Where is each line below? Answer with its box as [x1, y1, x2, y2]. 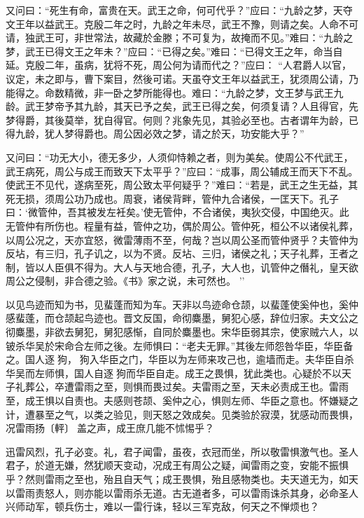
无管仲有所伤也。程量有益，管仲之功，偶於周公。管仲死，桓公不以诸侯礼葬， [6, 218, 358, 233]
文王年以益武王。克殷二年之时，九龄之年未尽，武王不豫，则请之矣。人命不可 [6, 16, 358, 31]
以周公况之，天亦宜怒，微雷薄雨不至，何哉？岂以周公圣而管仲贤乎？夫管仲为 [6, 232, 358, 247]
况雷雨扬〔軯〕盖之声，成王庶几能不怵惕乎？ [6, 421, 214, 435]
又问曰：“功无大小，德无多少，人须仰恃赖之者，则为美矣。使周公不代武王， [6, 149, 353, 164]
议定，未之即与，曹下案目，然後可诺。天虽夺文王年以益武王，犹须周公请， [6, 71, 349, 86]
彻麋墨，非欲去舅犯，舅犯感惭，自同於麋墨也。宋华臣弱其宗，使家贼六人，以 [6, 325, 358, 339]
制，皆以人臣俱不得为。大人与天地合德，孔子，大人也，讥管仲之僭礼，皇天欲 [6, 259, 358, 274]
